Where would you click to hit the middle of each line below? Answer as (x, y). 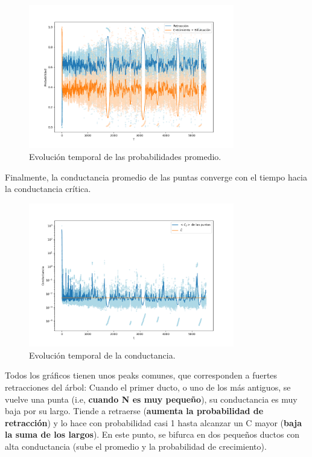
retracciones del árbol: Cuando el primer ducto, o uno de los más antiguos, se (148, 387)
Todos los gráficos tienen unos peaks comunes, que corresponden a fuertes (141, 375)
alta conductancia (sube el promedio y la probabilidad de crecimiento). (136, 446)
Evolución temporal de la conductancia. (102, 355)
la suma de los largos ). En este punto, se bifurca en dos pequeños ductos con (152, 434)
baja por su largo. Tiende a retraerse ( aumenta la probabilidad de (134, 411)
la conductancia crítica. (48, 189)
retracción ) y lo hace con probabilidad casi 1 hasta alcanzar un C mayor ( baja (153, 422)
